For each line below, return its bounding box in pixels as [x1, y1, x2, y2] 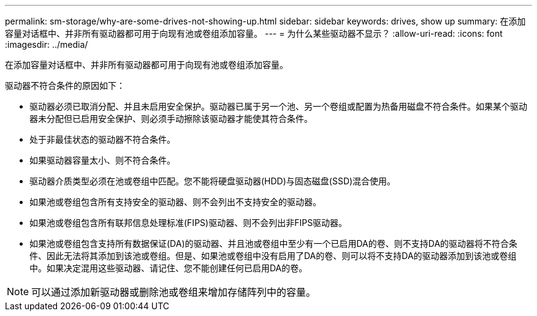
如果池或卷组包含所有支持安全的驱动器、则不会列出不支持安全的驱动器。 [29, 197, 321, 207]
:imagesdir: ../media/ [5, 39, 88, 50]
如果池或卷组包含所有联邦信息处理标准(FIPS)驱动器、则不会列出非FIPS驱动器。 [29, 217, 348, 228]
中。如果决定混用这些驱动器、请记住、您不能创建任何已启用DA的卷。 [29, 263, 308, 273]
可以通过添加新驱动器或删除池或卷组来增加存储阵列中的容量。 [31, 286, 316, 298]
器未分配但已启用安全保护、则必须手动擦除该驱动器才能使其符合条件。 [29, 113, 313, 124]
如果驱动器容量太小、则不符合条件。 [29, 155, 175, 165]
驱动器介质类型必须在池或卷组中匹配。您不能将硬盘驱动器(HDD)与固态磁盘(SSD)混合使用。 [29, 176, 396, 186]
